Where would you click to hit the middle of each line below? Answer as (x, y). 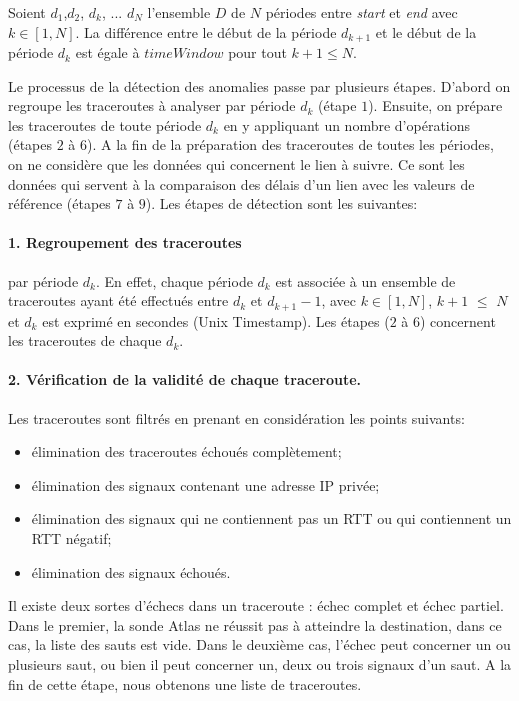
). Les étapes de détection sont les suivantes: (281, 203)
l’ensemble (179, 12)
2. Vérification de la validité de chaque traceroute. (185, 379)
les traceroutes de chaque (85, 340)
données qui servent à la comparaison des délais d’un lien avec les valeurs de (241, 183)
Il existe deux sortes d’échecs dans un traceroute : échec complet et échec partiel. (256, 605)
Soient (27, 12)
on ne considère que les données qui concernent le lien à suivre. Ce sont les (236, 164)
